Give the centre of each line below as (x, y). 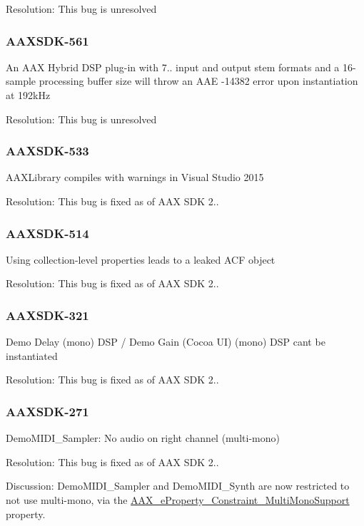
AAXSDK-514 (47, 233)
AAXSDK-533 (47, 151)
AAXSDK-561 (47, 40)
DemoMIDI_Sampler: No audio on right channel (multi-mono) (143, 438)
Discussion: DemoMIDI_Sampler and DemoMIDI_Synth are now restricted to (178, 486)
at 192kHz (28, 95)
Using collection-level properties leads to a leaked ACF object (141, 259)
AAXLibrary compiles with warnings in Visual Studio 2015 (135, 177)
